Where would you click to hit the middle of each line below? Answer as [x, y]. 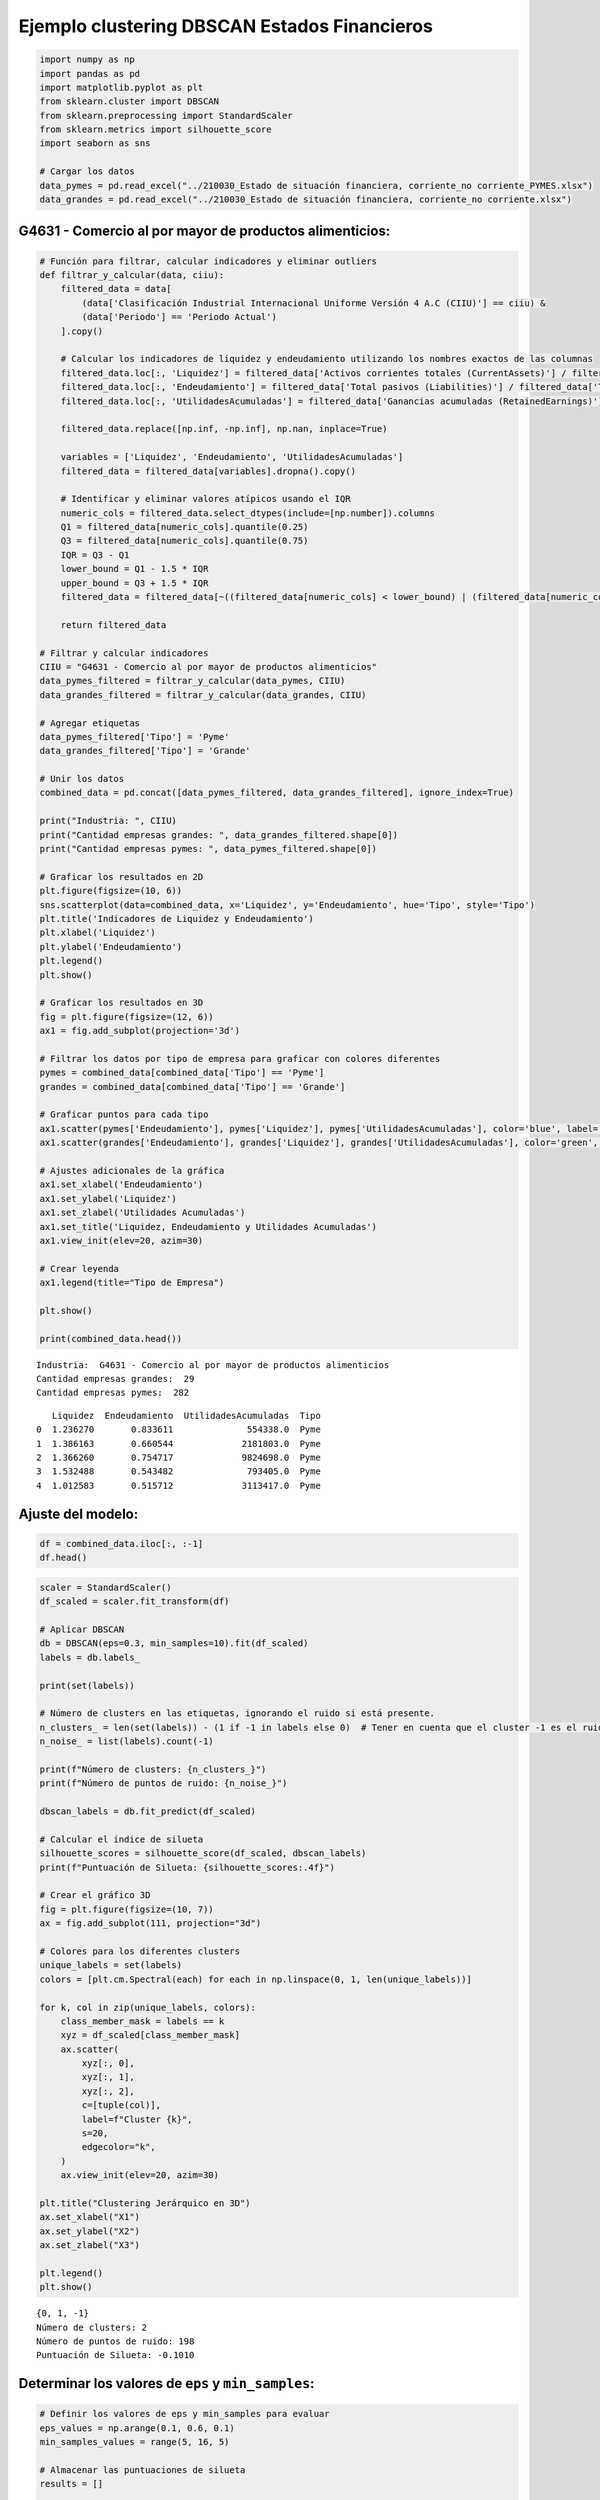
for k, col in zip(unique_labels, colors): [148, 2007]
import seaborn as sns [95, 143]
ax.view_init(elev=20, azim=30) [140, 2175]
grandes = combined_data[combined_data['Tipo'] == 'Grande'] [192, 1086]
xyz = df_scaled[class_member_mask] [150, 2035]
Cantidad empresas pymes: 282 [113, 1393]
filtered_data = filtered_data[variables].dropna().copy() [208, 471]
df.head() [63, 1558]
